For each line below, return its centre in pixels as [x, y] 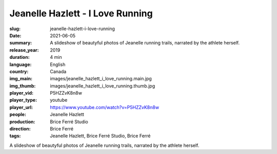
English [58, 64]
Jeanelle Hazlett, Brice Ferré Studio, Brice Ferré [100, 136]
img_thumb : [23, 86]
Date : [15, 35]
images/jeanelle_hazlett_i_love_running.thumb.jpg [103, 86]
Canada [58, 71]
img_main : [21, 79]
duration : [20, 57]
